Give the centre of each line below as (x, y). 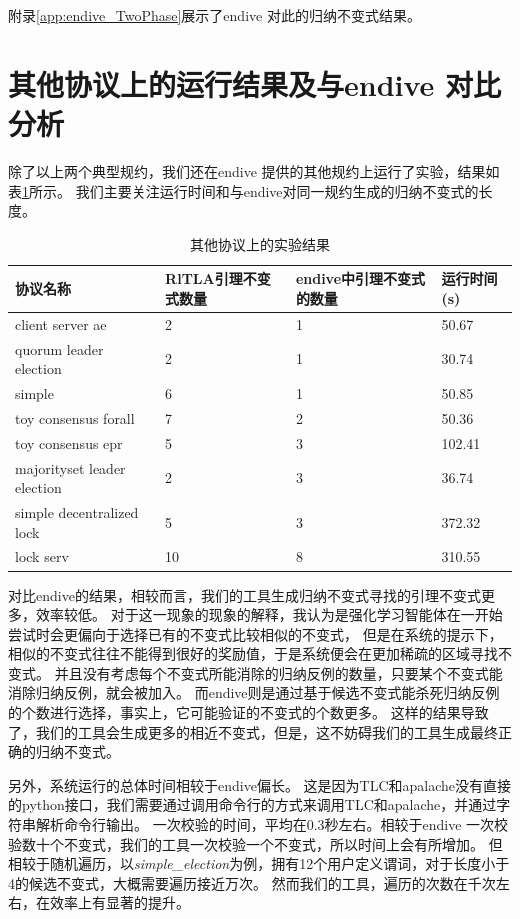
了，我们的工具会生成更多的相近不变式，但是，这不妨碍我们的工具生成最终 (253, 731)
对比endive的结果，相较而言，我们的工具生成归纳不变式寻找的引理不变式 (244, 594)
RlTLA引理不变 (218, 278)
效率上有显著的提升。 (119, 902)
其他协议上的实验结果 (260, 243)
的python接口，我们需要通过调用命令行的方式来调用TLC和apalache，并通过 (252, 804)
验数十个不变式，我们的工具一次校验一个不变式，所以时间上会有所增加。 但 (255, 843)
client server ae (61, 323)
